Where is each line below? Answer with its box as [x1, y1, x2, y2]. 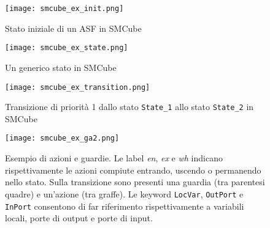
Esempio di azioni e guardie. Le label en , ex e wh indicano [5, 152, 223, 164]
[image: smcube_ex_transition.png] [5, 83, 150, 92]
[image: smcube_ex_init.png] [5, 4, 124, 13]
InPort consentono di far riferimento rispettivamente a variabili [5, 199, 244, 212]
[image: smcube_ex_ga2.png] [5, 134, 120, 143]
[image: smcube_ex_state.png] [5, 43, 128, 53]
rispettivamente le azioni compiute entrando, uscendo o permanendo [5, 163, 261, 176]
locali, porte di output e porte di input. [5, 211, 153, 224]
